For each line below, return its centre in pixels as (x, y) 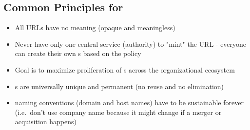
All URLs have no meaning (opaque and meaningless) (95, 28)
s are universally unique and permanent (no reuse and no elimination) (119, 86)
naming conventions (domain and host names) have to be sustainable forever (129, 102)
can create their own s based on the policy (78, 53)
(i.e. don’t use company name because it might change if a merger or (118, 112)
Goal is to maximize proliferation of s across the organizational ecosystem (125, 69)
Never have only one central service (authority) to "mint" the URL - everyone (131, 44)
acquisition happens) (46, 121)
